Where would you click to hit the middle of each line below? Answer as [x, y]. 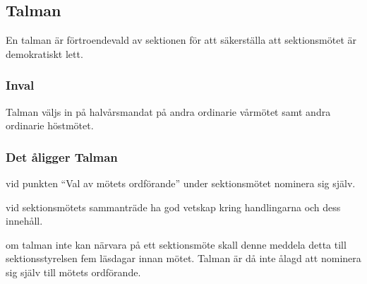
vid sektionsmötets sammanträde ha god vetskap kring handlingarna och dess [173, 207]
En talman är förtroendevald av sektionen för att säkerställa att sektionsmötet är [181, 40]
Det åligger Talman [62, 156]
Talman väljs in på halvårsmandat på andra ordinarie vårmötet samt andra [168, 111]
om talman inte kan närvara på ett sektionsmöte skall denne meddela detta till [176, 244]
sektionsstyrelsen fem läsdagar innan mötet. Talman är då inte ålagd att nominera [183, 258]
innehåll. [24, 221]
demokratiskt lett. [44, 53]
